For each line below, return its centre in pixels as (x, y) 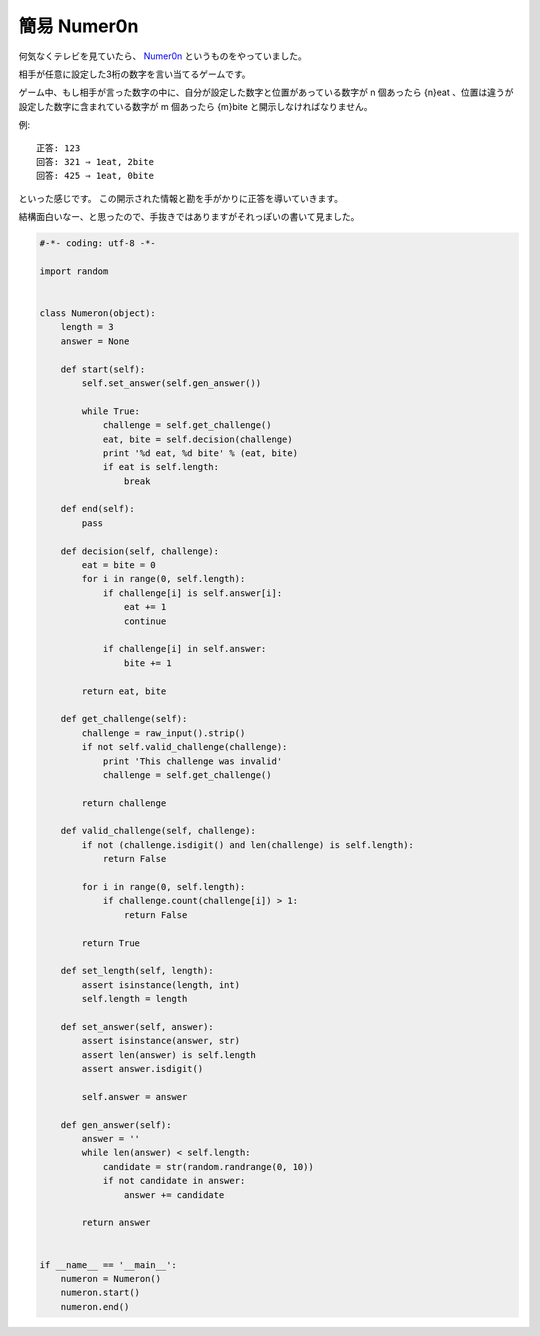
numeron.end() (95, 1306)
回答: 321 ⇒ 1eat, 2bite (95, 161)
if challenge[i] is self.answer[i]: (192, 593)
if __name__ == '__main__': (108, 1264)
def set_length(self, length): (137, 971)
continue (145, 621)
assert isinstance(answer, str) (160, 1041)
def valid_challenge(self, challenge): (158, 831)
